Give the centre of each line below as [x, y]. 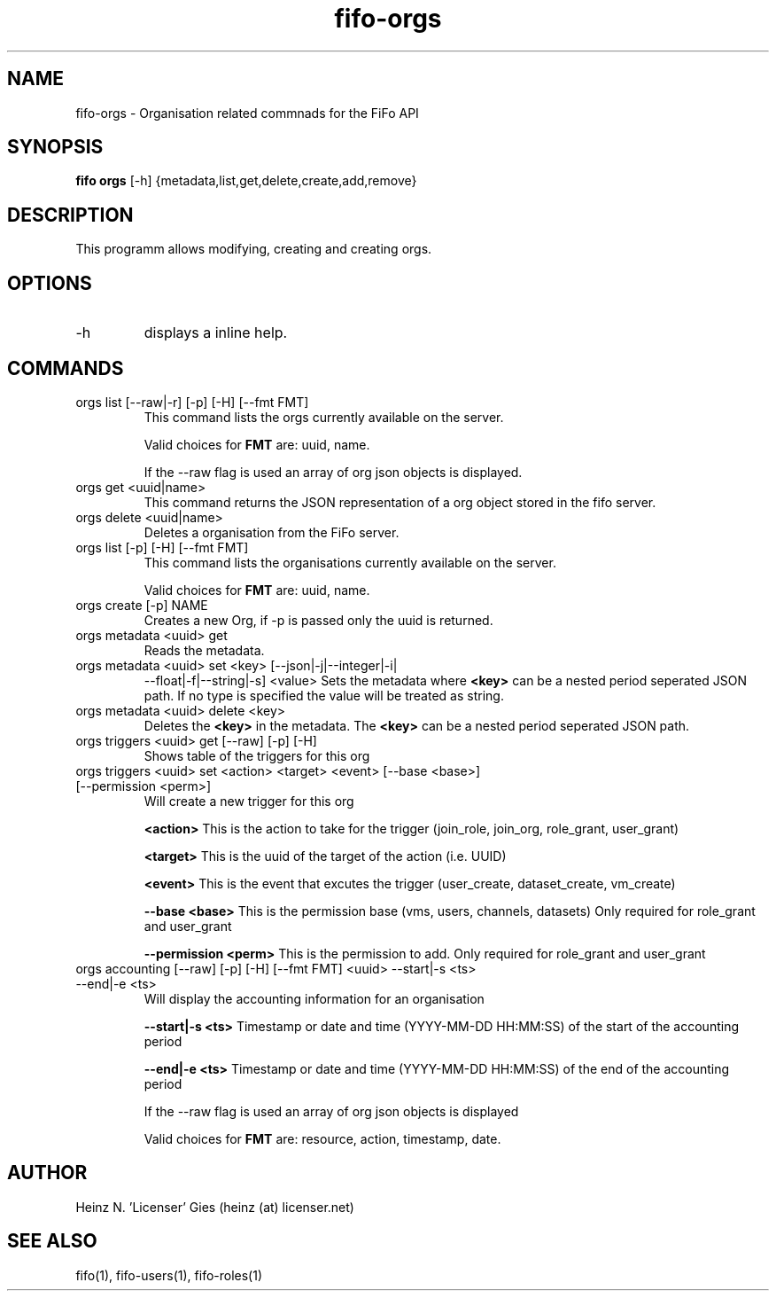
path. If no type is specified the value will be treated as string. [324, 695]
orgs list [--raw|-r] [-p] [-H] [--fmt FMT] [192, 402]
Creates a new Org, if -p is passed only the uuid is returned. [318, 620]
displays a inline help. [216, 333]
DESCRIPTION [70, 215]
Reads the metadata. [204, 650]
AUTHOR [47, 1173]
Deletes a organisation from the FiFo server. [272, 532]
